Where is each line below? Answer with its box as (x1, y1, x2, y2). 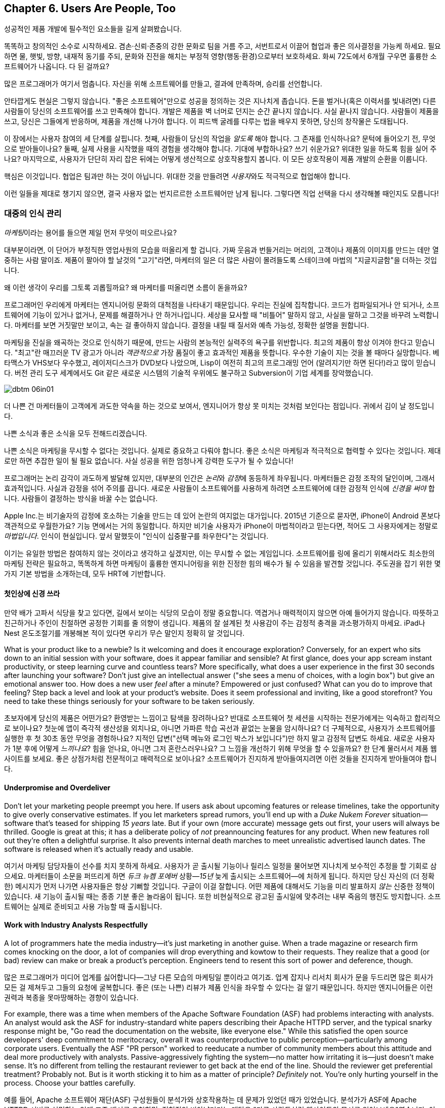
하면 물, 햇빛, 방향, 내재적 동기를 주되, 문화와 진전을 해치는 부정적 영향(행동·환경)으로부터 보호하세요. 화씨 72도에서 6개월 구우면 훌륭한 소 (4, 52, 437, 61)
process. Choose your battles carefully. (4, 1078, 136, 1087)
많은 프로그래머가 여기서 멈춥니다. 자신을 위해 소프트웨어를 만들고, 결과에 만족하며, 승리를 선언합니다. (4, 79, 323, 88)
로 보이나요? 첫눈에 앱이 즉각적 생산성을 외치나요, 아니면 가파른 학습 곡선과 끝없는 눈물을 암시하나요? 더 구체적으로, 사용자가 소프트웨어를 (4, 724, 436, 733)
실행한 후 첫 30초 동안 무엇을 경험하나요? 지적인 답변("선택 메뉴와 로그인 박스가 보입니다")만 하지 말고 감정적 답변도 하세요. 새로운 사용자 (4, 734, 435, 743)
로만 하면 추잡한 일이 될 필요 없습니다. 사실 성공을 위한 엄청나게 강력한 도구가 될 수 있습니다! (4, 456, 294, 466)
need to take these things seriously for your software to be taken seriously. (4, 697, 255, 706)
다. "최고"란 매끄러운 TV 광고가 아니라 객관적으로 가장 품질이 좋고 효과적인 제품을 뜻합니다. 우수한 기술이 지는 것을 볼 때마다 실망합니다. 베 (4, 348, 439, 357)
